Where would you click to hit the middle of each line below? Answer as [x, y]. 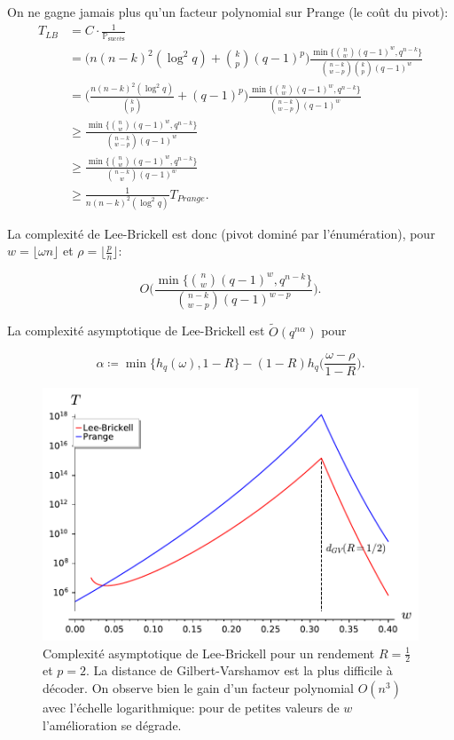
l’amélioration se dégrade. [112, 724]
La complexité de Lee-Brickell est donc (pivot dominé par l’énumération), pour [221, 233]
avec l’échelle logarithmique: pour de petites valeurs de [191, 707]
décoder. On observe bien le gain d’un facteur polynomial [199, 687]
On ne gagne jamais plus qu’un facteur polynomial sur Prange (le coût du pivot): [228, 12]
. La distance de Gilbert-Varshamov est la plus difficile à [239, 670]
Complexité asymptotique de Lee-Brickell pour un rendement [209, 653]
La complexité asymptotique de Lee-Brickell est [136, 331]
